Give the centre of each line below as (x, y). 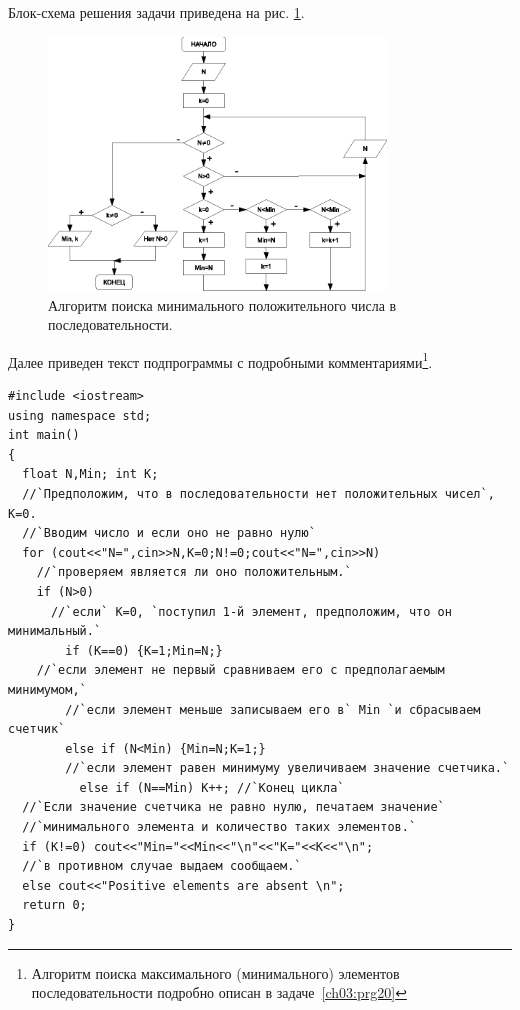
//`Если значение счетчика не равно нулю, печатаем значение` (233, 807)
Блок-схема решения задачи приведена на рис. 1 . (156, 12)
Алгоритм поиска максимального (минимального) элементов (215, 972)
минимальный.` (55, 631)
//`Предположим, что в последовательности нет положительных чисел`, (258, 493)
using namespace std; (80, 415)
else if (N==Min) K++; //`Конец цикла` (212, 787)
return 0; (54, 905)
